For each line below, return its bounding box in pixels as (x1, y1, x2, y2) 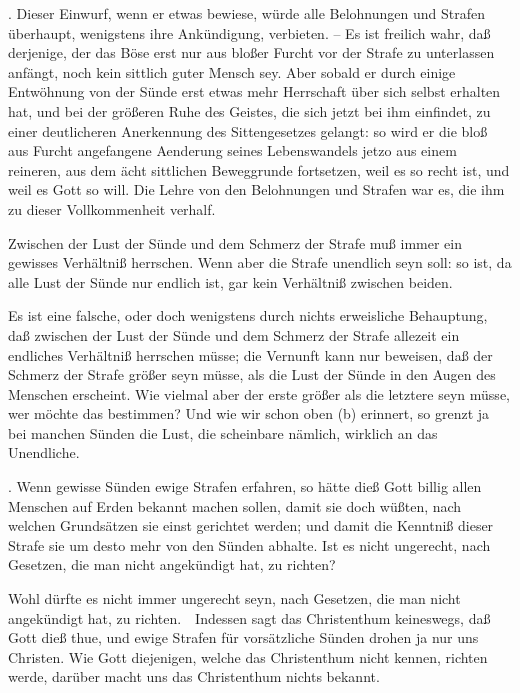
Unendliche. (8, 442, 80, 463)
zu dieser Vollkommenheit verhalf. (8, 198, 216, 219)
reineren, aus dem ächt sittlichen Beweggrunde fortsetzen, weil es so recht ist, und (8, 159, 510, 180)
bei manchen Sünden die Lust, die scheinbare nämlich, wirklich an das (8, 422, 438, 443)
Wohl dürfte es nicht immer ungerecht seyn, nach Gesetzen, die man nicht (8, 588, 461, 609)
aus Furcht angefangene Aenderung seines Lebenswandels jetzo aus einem (8, 140, 457, 161)
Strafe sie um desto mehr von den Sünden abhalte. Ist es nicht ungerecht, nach (8, 534, 491, 555)
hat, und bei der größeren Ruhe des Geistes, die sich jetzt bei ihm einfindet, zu (8, 100, 491, 121)
